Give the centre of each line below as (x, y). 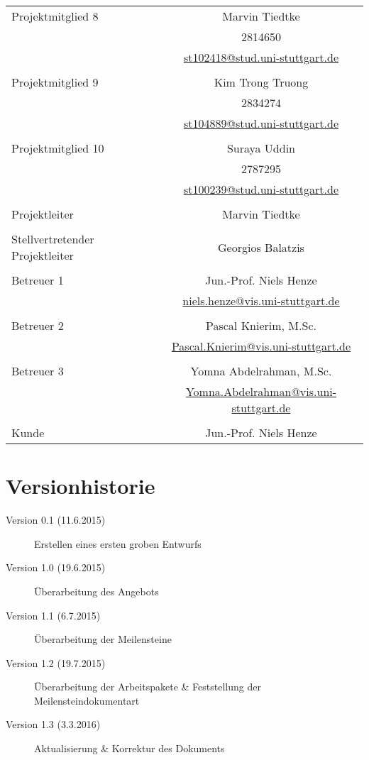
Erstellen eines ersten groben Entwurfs (118, 543)
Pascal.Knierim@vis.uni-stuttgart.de (261, 346)
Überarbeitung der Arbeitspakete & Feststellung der (148, 687)
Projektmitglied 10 (58, 148)
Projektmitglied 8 (55, 16)
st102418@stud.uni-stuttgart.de (261, 57)
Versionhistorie (81, 486)
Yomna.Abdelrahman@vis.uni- (261, 391)
